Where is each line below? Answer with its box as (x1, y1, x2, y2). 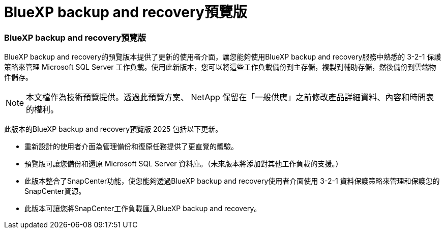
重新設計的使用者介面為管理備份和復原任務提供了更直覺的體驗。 (24, 142, 238, 151)
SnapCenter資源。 (24, 187, 86, 196)
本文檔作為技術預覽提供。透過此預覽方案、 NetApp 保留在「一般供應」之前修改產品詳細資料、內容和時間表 (26, 92, 434, 103)
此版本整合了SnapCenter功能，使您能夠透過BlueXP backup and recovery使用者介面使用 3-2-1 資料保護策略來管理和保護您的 (24, 177, 440, 186)
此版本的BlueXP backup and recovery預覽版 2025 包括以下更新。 (4, 125, 223, 134)
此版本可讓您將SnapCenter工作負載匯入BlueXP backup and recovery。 (24, 204, 261, 213)
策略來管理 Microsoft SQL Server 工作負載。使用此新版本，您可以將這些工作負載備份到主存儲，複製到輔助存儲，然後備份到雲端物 (4, 63, 436, 72)
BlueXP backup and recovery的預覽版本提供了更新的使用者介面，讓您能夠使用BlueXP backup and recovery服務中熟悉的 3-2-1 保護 (4, 52, 441, 62)
